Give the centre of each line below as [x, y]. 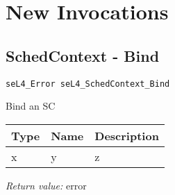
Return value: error [46, 185]
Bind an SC [31, 106]
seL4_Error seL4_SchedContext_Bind [88, 84]
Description [127, 135]
